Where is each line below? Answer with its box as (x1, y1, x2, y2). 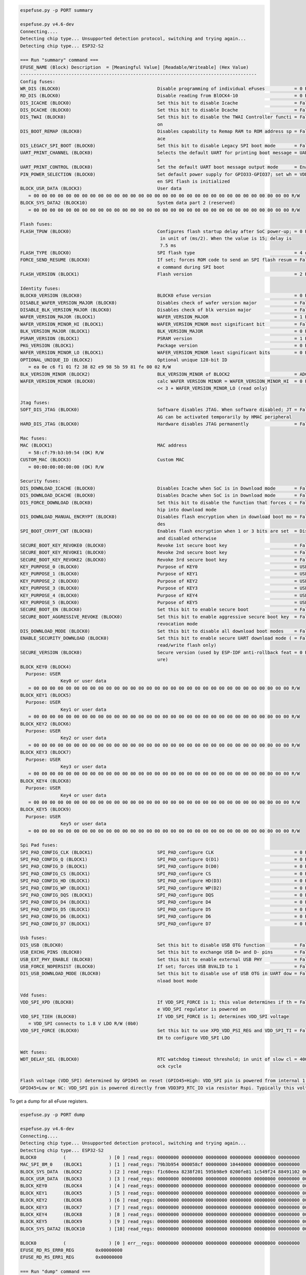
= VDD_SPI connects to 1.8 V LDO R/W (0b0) (28, 1021, 139, 1027)
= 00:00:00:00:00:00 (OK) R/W (28, 464, 104, 470)
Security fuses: (20, 478, 61, 484)
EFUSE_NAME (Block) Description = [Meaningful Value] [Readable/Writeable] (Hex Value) (20, 64, 249, 70)
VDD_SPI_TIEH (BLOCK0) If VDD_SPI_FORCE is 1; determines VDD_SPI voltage (20, 1013, 289, 1019)
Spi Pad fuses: (20, 842, 58, 848)
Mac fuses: (20, 436, 47, 441)
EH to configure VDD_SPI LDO (157, 1035, 231, 1040)
